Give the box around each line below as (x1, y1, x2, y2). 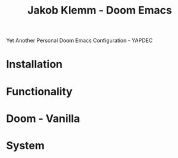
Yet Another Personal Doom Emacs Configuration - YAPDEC (6, 37, 153, 44)
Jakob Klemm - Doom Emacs (27, 4, 172, 17)
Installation (6, 57, 63, 71)
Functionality (6, 85, 73, 98)
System (6, 138, 45, 152)
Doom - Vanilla (6, 112, 80, 125)
